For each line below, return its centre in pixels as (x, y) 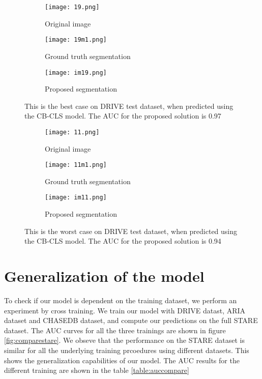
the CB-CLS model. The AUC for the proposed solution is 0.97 (123, 116)
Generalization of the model (104, 276)
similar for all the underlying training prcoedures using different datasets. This (127, 350)
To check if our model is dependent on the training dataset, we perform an (121, 300)
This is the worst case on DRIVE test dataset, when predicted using (131, 231)
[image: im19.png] (76, 72)
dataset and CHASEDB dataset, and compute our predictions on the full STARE (131, 320)
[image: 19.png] (72, 7)
